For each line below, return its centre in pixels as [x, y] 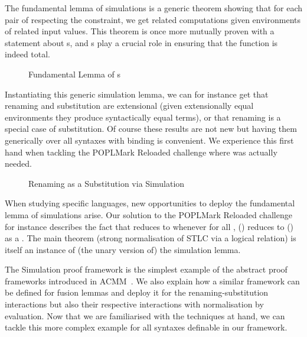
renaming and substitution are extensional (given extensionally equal [129, 106]
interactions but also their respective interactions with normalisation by [134, 304]
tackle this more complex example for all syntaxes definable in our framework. [146, 327]
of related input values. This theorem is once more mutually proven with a [140, 31]
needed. [18, 163]
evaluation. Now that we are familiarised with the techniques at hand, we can [145, 315]
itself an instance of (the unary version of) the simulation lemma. [123, 249]
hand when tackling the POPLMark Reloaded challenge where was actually [141, 152]
